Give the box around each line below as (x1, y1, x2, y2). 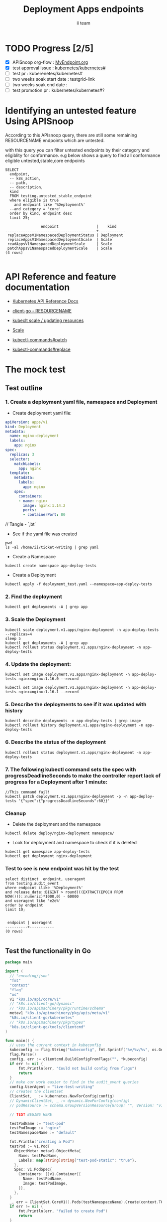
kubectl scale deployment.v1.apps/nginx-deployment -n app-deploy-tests (5, 627, 159, 632)
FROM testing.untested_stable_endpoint (9, 193, 92, 198)
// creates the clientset (9, 1089, 64, 1094)
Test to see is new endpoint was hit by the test (5, 865, 119, 872)
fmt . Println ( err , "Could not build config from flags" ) (18, 1066, 137, 1071)
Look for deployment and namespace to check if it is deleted (12, 840, 137, 846)
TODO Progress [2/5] (5, 42, 93, 54)
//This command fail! (5, 789, 50, 794)
